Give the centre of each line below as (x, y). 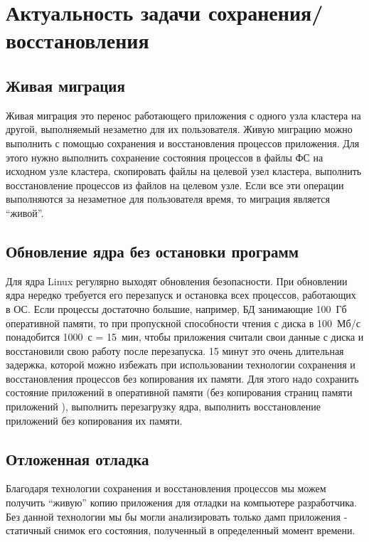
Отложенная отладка (77, 458)
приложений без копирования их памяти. (94, 420)
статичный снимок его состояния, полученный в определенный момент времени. (181, 530)
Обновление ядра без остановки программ (153, 251)
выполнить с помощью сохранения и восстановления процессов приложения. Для (183, 143)
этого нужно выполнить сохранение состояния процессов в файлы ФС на (165, 157)
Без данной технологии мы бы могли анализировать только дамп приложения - (177, 516)
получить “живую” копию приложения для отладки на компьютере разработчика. (181, 503)
